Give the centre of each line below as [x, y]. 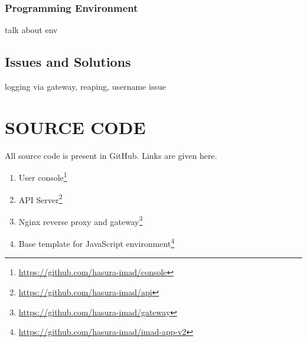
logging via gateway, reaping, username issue [85, 87]
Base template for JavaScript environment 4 [97, 242]
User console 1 [43, 176]
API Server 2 [40, 198]
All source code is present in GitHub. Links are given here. [111, 155]
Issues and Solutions [68, 62]
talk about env [31, 30]
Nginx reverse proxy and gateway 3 [81, 220]
